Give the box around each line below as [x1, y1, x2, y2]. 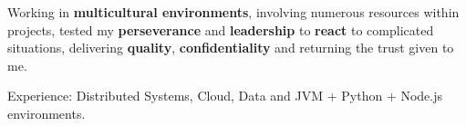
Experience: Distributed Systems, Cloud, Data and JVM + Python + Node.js [7, 86, 443, 105]
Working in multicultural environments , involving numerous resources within [7, 3, 460, 21]
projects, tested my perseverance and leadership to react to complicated [7, 20, 434, 39]
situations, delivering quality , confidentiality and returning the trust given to [7, 38, 454, 57]
